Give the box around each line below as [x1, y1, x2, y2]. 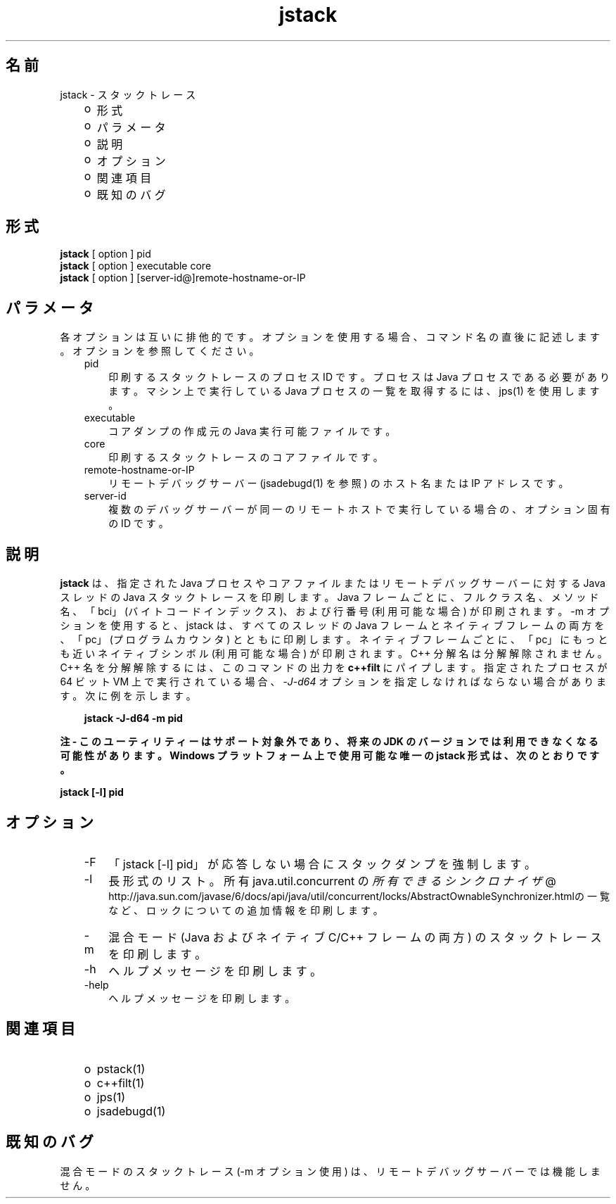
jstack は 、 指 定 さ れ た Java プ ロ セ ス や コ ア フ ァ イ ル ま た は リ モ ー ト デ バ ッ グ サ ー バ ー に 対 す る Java [60, 577, 605, 590]
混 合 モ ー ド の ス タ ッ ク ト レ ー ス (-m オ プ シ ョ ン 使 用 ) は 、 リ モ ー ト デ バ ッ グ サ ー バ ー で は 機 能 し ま [60, 1165, 601, 1177]
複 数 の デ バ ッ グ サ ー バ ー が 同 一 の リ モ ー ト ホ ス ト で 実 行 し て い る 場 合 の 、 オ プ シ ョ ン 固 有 [108, 503, 610, 516]
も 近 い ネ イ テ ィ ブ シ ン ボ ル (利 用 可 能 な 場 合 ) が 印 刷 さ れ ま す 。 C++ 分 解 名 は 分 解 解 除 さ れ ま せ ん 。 [60, 647, 608, 660]
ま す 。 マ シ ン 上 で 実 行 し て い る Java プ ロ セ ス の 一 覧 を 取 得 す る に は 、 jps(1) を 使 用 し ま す [108, 385, 600, 398]
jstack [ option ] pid [60, 248, 151, 260]
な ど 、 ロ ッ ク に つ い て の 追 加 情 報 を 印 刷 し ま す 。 [108, 904, 383, 916]
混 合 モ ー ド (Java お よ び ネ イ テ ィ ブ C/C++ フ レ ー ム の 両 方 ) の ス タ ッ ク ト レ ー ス [108, 930, 602, 944]
